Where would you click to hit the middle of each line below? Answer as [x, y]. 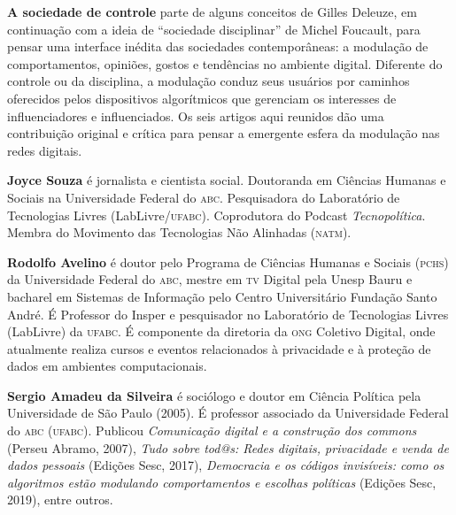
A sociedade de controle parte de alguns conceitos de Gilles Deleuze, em [212, 12]
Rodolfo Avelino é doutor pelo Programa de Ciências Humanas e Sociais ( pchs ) [228, 261]
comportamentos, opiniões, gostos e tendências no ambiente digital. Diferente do [225, 63]
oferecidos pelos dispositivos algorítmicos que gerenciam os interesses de [202, 98]
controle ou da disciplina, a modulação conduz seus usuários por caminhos [209, 81]
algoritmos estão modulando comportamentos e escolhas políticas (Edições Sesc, [222, 482]
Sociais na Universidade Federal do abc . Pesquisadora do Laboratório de [204, 197]
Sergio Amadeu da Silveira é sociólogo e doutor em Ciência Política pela [214, 395]
